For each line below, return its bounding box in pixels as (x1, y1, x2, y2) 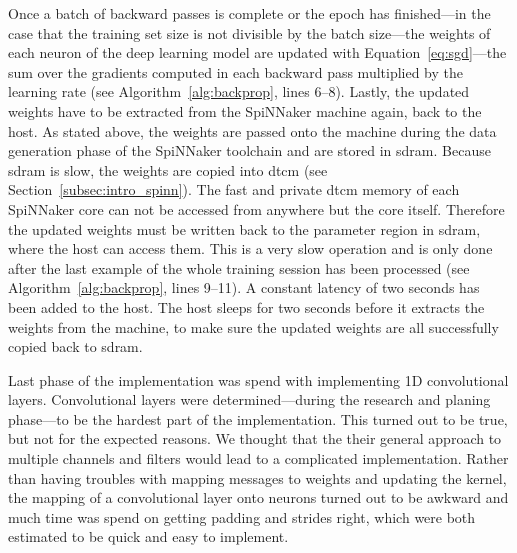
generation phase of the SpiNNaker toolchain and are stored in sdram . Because (8, 140, 491, 161)
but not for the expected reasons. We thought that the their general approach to (8, 428, 502, 449)
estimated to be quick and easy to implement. (8, 526, 289, 547)
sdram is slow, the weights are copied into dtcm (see (8, 159, 328, 180)
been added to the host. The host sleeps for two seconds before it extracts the (8, 296, 485, 317)
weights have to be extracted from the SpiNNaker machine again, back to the (8, 100, 482, 121)
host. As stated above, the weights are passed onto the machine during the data (8, 120, 497, 141)
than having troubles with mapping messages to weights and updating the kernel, (8, 467, 507, 488)
